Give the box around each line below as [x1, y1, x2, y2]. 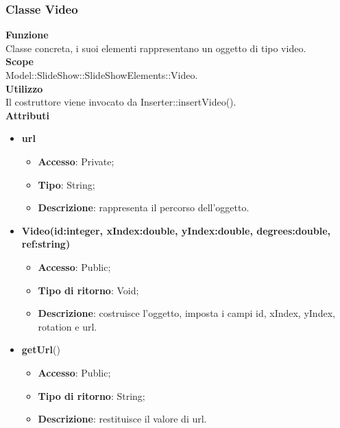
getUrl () [21, 342, 60, 357]
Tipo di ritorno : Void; [38, 283, 139, 297]
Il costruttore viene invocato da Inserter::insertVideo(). [5, 95, 236, 109]
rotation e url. [38, 319, 97, 333]
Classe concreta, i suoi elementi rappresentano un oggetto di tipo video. [5, 40, 306, 55]
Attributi [5, 108, 49, 122]
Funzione [5, 27, 49, 42]
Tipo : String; [38, 177, 95, 191]
